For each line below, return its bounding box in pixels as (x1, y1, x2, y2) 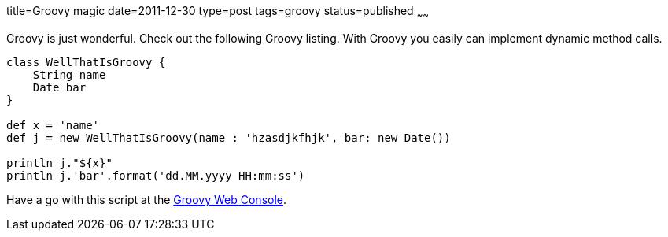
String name (32, 68, 106, 81)
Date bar (32, 80, 87, 94)
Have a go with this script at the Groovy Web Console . (6, 192, 287, 206)
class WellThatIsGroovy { (6, 55, 166, 69)
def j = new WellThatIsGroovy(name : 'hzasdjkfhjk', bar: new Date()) (6, 131, 451, 144)
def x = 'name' (6, 118, 100, 131)
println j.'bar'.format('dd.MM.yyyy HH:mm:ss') (6, 168, 305, 182)
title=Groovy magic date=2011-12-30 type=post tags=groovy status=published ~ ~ (6, 4, 430, 20)
